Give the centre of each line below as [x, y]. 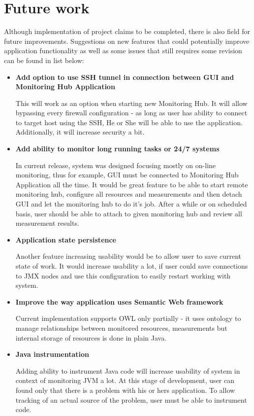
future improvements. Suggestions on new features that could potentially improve [127, 41]
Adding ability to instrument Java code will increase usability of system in [128, 370]
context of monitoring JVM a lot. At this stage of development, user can [125, 380]
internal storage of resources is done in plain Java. [91, 337]
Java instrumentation [52, 354]
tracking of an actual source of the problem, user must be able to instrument [131, 399]
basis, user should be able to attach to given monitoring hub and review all [129, 213]
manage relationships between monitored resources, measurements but [121, 328]
